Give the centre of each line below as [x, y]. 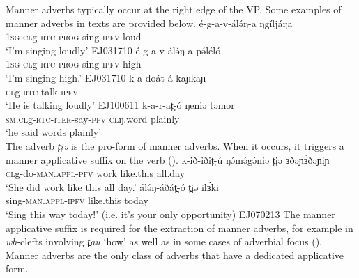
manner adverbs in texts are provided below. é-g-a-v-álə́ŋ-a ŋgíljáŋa [149, 23]
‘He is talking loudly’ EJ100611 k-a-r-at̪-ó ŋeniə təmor [120, 105]
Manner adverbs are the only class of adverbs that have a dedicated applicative [175, 255]
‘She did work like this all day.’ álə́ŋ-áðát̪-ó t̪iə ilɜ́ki [112, 186]
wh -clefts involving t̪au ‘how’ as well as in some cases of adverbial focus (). [164, 241]
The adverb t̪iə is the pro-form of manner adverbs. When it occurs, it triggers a [175, 145]
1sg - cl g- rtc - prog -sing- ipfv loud [74, 37]
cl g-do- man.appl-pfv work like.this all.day [96, 173]
